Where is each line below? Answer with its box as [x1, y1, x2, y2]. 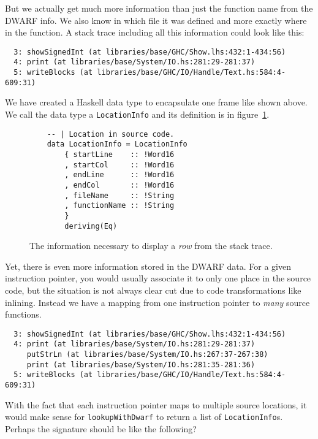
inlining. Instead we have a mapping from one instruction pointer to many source [5, 296, 310, 308]
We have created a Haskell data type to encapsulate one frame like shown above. [5, 96, 308, 109]
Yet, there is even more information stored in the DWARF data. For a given [5, 259, 292, 272]
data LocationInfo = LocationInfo [47, 140, 187, 149]
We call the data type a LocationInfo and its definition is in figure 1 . [5, 108, 270, 120]
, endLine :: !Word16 [64, 170, 175, 180]
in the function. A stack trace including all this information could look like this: [5, 26, 305, 39]
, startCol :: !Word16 [64, 160, 175, 169]
